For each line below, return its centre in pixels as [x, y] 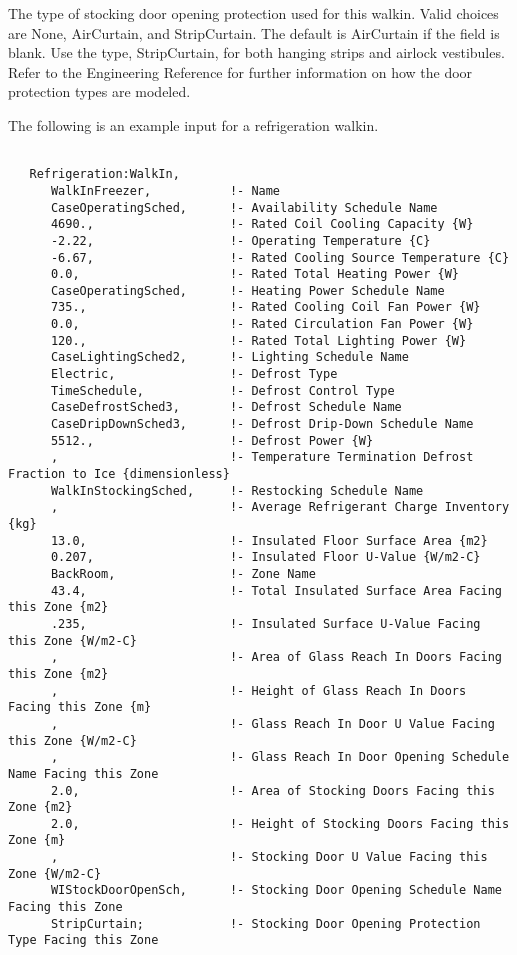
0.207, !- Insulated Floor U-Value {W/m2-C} [265, 557]
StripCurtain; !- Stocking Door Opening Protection [265, 923]
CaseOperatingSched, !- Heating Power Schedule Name [247, 290]
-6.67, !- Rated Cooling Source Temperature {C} [280, 257]
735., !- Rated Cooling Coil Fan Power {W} [265, 307]
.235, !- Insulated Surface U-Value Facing [265, 623]
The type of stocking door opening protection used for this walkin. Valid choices [253, 13]
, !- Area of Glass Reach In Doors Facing [276, 657]
